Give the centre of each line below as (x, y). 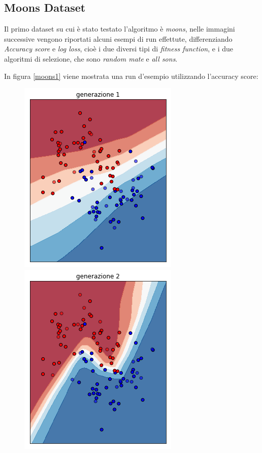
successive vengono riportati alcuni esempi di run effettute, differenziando (118, 38)
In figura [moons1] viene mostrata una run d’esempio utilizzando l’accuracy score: (131, 76)
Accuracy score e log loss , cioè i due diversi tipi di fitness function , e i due (119, 49)
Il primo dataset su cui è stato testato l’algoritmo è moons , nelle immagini (120, 29)
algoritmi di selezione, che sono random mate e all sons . (91, 58)
